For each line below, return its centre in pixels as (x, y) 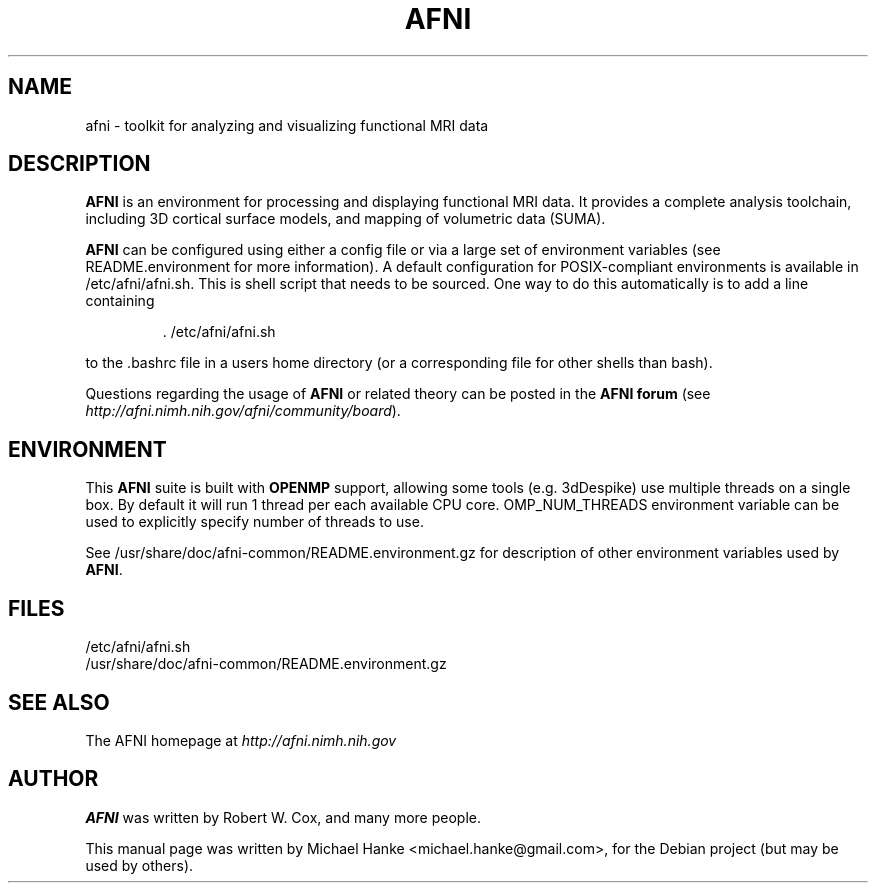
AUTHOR (53, 779)
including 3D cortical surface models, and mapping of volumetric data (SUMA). (345, 219)
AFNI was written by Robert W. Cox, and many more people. (283, 817)
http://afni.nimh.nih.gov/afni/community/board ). (243, 411)
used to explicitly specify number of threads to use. (254, 522)
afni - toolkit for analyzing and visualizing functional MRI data (287, 125)
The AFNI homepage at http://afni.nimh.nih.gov (241, 740)
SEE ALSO (59, 702)
